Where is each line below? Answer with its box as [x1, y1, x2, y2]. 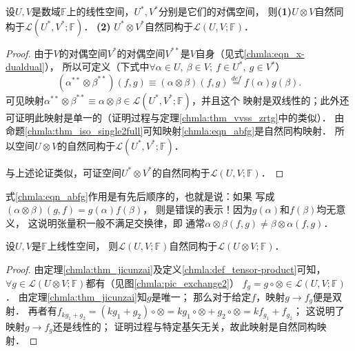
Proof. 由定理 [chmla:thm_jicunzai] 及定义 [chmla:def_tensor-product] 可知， [6, 261, 326, 276]
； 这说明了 [292, 303, 345, 318]
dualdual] [6, 59, 45, 74]
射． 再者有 [6, 303, 57, 318]
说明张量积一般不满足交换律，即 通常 [37, 215, 205, 230]
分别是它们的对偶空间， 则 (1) [158, 4, 292, 18]
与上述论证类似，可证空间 [6, 165, 121, 179]
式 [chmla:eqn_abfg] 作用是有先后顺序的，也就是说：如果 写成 [6, 188, 275, 203]
